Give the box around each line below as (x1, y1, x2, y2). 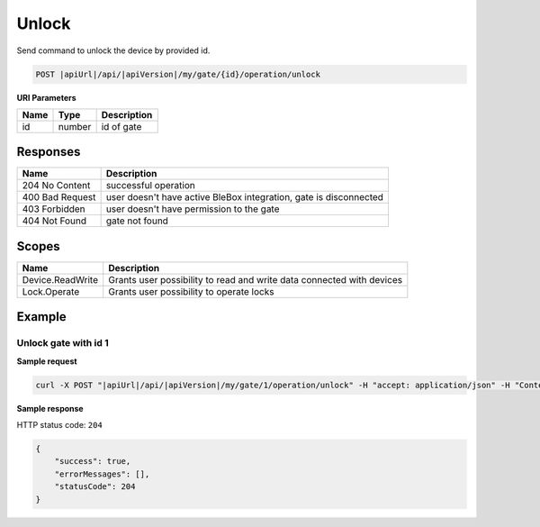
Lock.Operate (22, 285, 80, 297)
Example (16, 309, 67, 324)
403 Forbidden (22, 203, 85, 215)
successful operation (105, 179, 195, 192)
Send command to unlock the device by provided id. (16, 45, 211, 56)
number (58, 120, 92, 132)
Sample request (16, 356, 77, 367)
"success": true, (54, 456, 131, 467)
